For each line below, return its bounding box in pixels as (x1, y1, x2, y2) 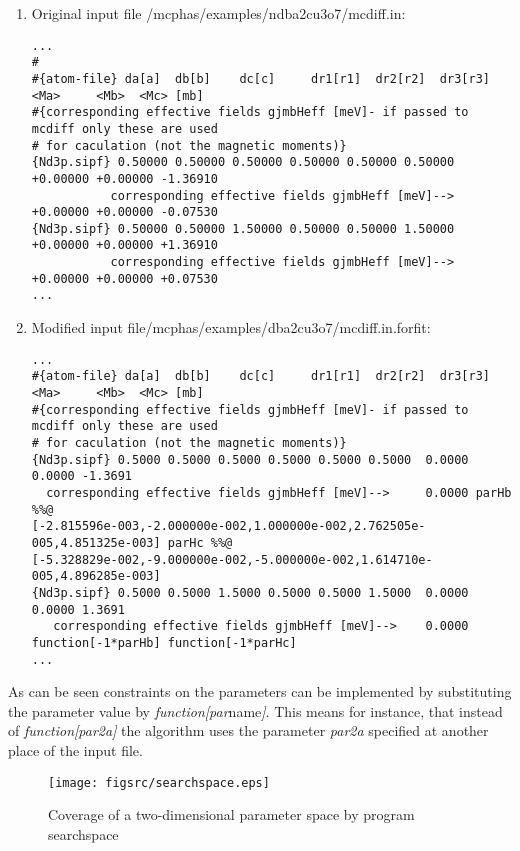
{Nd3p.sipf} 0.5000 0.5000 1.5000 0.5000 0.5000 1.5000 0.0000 (31, 585, 469, 600)
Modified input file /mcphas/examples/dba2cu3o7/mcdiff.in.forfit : (31, 317, 431, 338)
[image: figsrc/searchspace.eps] (48, 775, 270, 790)
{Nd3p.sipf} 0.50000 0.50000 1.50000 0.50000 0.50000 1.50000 (31, 221, 455, 236)
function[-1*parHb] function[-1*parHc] (31, 635, 297, 650)
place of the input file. (8, 739, 143, 760)
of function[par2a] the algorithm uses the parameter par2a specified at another (8, 720, 489, 741)
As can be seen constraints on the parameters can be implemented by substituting (8, 681, 512, 702)
